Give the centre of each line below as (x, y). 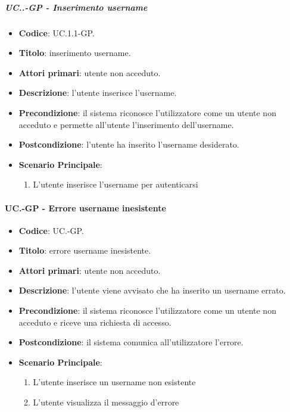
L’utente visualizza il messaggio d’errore (106, 402)
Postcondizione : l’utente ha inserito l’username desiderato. (129, 144)
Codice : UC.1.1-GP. (57, 32)
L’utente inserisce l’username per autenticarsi (116, 184)
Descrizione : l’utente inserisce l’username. (98, 93)
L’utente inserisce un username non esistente (114, 382)
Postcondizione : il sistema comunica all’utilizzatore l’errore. (131, 342)
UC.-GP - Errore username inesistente (85, 207)
